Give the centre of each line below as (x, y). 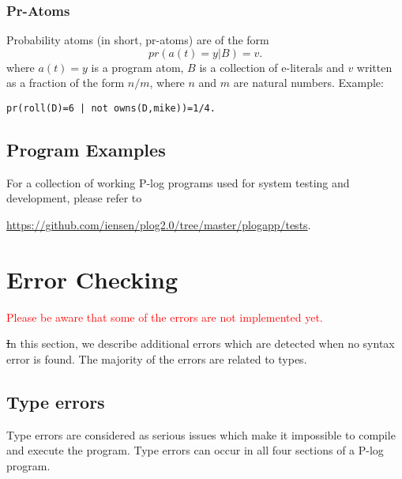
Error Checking (92, 279)
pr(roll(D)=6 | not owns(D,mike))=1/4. (111, 108)
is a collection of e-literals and (272, 67)
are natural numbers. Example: (308, 83)
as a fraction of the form (66, 83)
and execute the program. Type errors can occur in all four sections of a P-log (195, 450)
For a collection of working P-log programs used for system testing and (178, 182)
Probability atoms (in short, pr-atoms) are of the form (138, 40)
